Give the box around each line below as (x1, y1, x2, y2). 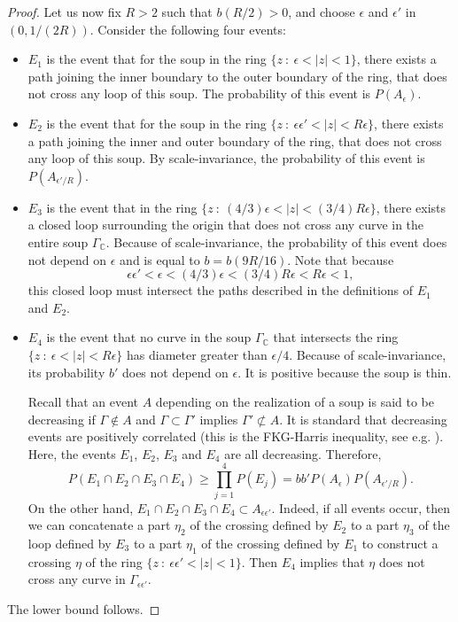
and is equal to (120, 250, 200, 268)
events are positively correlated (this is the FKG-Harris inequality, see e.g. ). (27, 427, 444, 446)
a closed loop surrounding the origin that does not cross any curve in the (27, 215, 424, 234)
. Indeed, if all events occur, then (271, 498, 451, 517)
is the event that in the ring (46, 198, 198, 216)
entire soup (27, 232, 89, 251)
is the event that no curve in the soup (46, 328, 252, 346)
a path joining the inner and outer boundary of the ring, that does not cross (27, 131, 442, 150)
